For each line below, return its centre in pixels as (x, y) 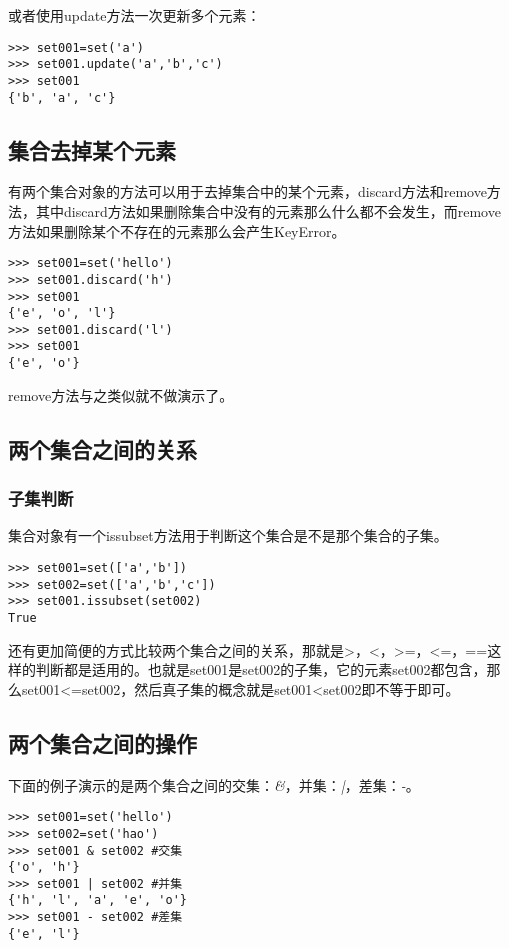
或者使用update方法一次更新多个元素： (134, 15)
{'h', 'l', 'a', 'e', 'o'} (97, 900)
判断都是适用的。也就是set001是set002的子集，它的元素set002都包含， (261, 669)
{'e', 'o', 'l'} (62, 313)
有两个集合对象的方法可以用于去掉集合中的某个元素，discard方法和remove (247, 191)
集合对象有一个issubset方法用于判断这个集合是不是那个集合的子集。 (228, 535)
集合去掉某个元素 (92, 149)
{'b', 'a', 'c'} (62, 97)
